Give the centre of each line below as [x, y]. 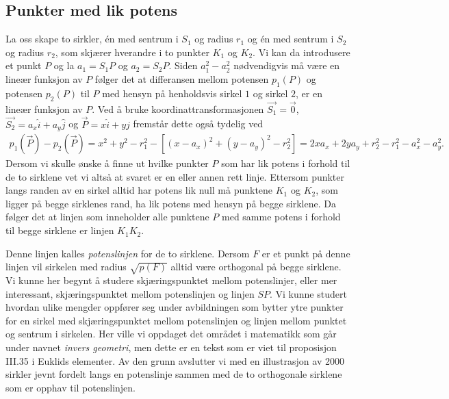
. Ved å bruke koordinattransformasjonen [178, 108]
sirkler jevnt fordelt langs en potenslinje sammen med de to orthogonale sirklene [174, 374]
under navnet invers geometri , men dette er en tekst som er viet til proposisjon [171, 347]
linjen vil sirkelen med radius [66, 267]
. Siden [183, 65]
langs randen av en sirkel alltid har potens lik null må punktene [139, 190]
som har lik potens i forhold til [286, 163]
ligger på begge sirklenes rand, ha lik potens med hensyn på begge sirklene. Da [171, 203]
